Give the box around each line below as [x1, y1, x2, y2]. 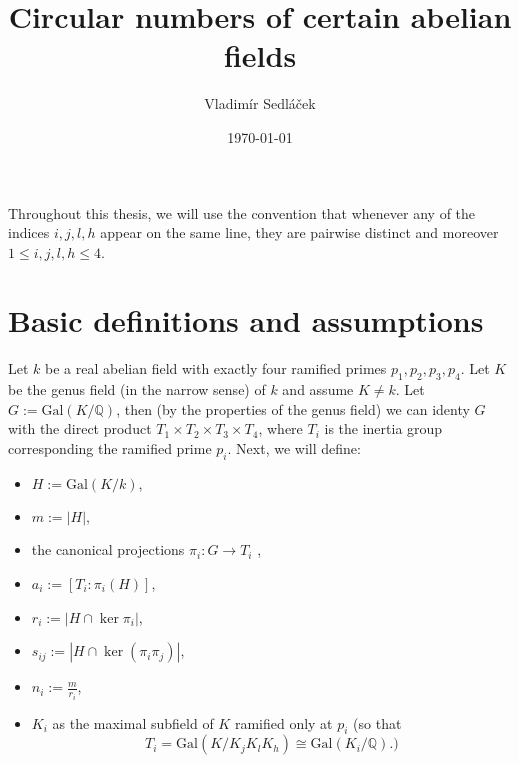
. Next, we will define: [227, 437, 361, 458]
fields [223, 35, 297, 76]
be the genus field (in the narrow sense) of [8, 379, 266, 400]
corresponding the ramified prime [8, 437, 212, 458]
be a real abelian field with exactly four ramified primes [45, 358, 387, 379]
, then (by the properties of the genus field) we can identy [116, 398, 470, 419]
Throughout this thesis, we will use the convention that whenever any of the [8, 202, 476, 223]
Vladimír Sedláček [204, 93, 316, 114]
